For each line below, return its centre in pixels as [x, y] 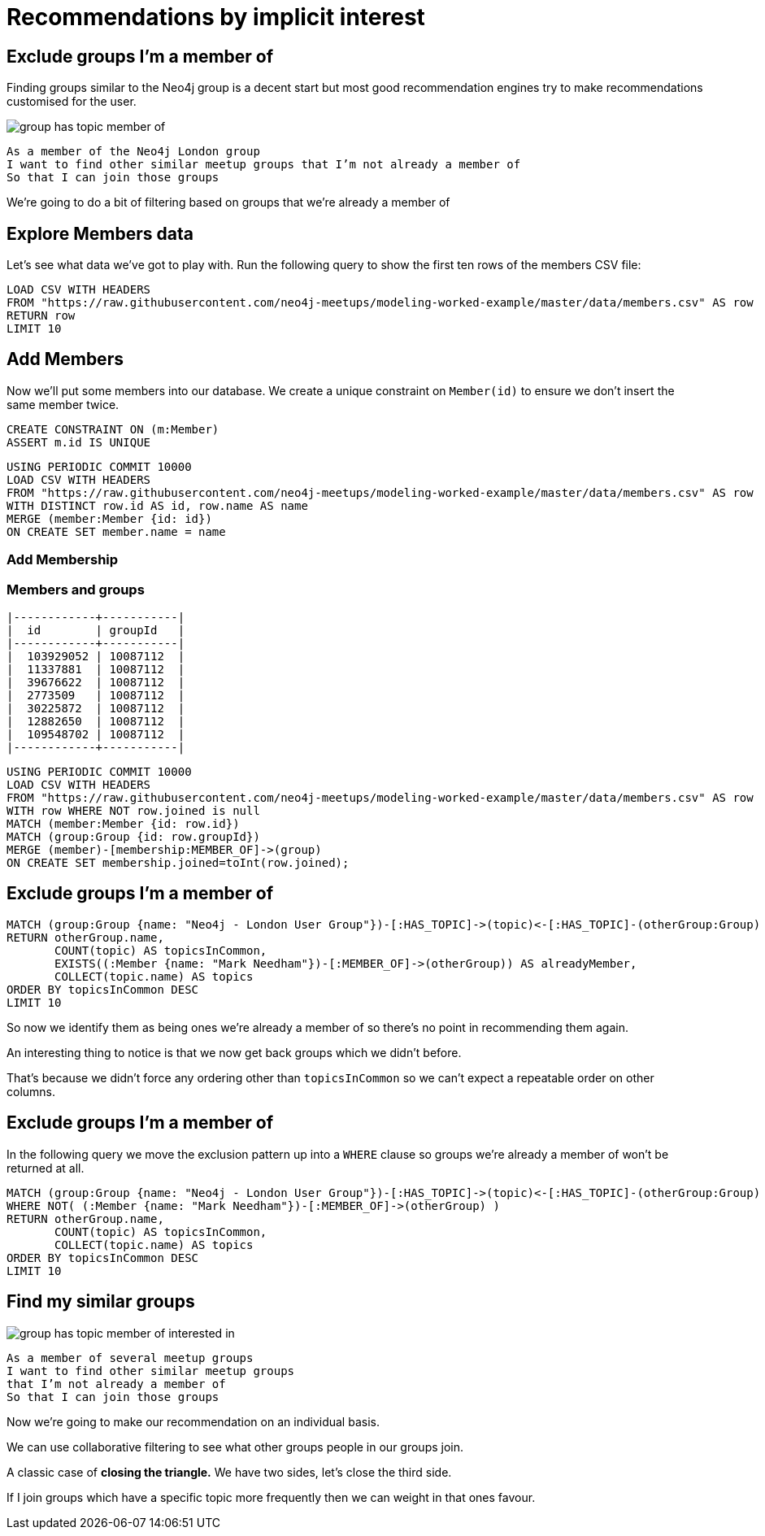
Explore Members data [100, 233]
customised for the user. [72, 102]
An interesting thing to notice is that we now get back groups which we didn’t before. [234, 1052]
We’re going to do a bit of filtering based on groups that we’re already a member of [228, 202]
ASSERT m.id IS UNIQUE [79, 442]
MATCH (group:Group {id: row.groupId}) [133, 836]
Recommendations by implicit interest [216, 17]
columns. [31, 1091]
